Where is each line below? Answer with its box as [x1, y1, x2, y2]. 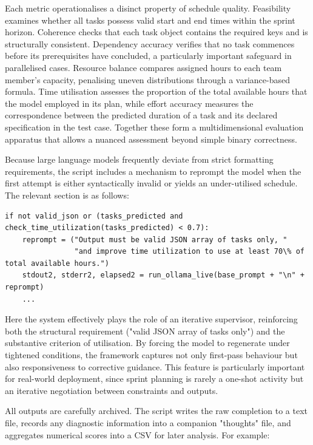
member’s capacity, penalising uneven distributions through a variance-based [5, 73, 290, 86]
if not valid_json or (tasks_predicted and [5, 211, 183, 220]
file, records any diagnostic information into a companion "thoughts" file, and [5, 416, 291, 429]
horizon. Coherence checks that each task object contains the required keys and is [5, 25, 308, 38]
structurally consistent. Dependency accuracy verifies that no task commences [5, 37, 295, 50]
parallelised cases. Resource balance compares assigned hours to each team [5, 61, 282, 73]
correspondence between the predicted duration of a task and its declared [5, 109, 278, 121]
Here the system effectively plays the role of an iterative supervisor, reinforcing [5, 313, 298, 325]
